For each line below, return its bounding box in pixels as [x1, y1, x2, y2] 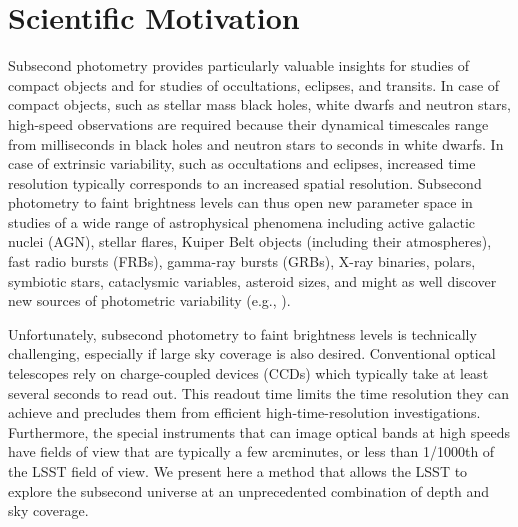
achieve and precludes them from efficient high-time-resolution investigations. [8, 402, 481, 423]
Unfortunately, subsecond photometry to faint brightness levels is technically [8, 323, 477, 344]
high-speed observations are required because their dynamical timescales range [8, 113, 489, 134]
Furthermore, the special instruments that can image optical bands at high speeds [8, 421, 511, 442]
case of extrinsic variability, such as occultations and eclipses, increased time [8, 153, 476, 174]
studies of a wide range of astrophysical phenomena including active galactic [8, 211, 476, 232]
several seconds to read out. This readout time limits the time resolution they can [8, 382, 510, 403]
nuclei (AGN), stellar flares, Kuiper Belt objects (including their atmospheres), [8, 231, 492, 252]
